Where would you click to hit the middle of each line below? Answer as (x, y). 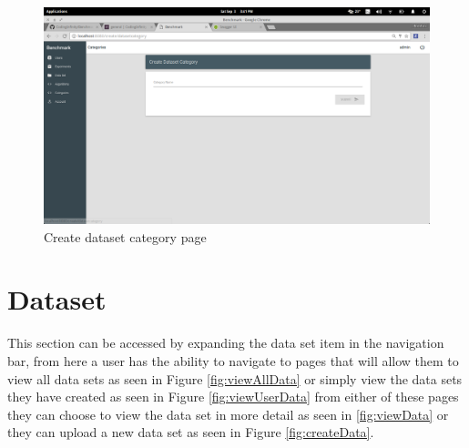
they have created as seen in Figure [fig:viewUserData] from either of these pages (233, 397)
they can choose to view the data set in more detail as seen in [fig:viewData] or (228, 414)
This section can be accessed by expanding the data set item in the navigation (226, 343)
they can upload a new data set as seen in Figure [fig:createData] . (191, 432)
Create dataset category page (125, 236)
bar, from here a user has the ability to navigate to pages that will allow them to (233, 360)
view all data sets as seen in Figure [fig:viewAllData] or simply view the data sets (235, 378)
